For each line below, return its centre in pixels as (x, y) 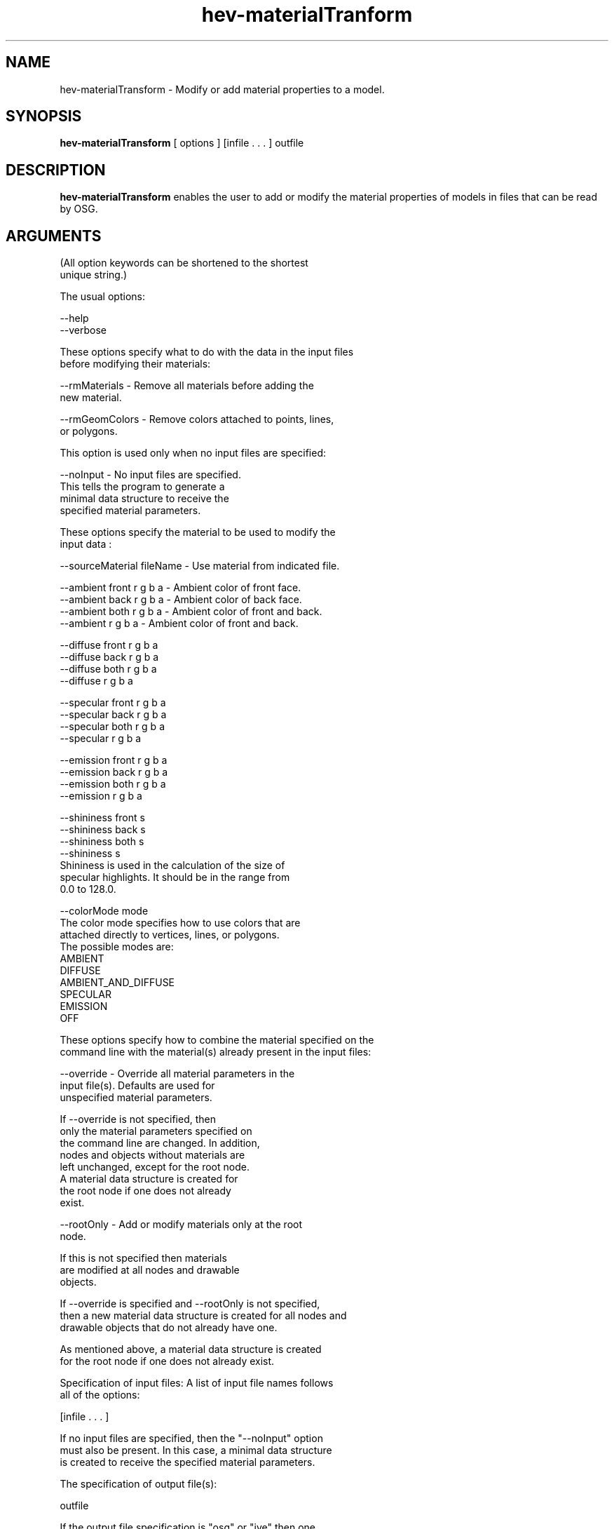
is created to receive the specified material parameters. (187, 1462)
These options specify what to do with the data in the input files (207, 352)
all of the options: (100, 1395)
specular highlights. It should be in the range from (175, 877)
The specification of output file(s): (138, 1484)
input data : (86, 544)
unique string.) (94, 275)
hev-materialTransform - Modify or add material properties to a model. (222, 89)
